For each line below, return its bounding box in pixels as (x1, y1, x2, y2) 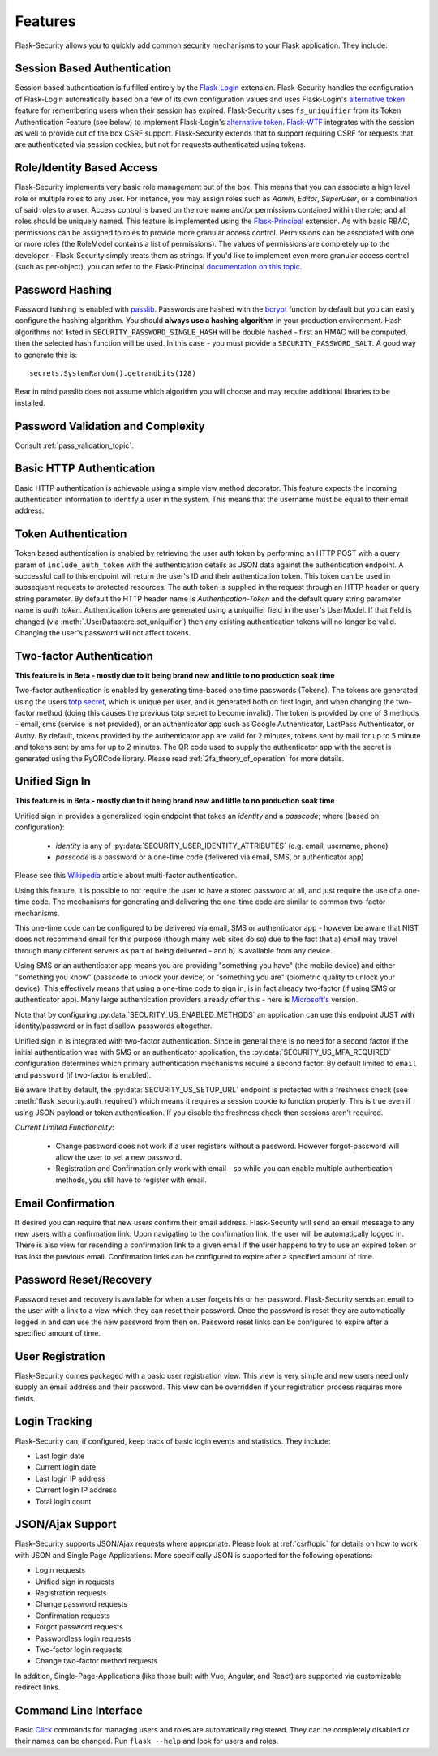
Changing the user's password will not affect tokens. (15, 627, 191, 637)
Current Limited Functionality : (15, 1122, 115, 1132)
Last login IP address (35, 1474, 105, 1483)
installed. (15, 398, 46, 407)
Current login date (35, 1462, 97, 1472)
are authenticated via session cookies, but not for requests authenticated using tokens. (15, 140, 307, 149)
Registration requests (35, 1587, 107, 1598)
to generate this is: (15, 350, 78, 359)
